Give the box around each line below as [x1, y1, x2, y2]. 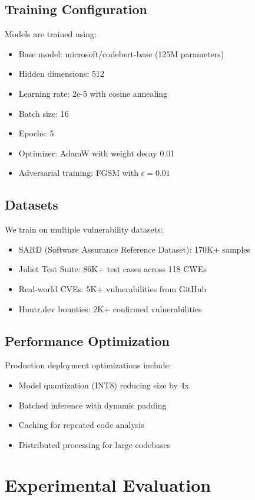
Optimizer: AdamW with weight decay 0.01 [18, 146, 175, 159]
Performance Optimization [5, 331, 170, 349]
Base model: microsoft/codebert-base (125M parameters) [18, 47, 224, 60]
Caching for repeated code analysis [18, 419, 144, 431]
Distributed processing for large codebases [18, 438, 171, 450]
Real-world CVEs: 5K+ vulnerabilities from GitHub [18, 282, 207, 295]
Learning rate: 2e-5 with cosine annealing [18, 87, 168, 99]
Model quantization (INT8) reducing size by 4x [18, 378, 189, 391]
